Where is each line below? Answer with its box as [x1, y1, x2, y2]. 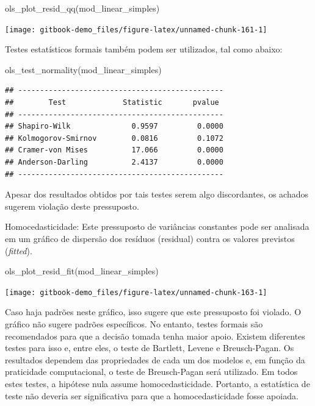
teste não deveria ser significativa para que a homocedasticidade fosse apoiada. [5, 389, 299, 402]
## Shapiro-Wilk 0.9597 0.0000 [5, 122, 223, 131]
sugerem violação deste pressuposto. [5, 199, 139, 212]
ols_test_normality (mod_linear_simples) [5, 63, 162, 76]
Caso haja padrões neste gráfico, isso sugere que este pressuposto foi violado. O [5, 305, 302, 318]
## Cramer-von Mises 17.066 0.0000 [5, 146, 223, 155]
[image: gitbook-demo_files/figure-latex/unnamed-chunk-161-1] [5, 25, 267, 34]
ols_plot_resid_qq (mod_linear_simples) [5, 2, 160, 14]
